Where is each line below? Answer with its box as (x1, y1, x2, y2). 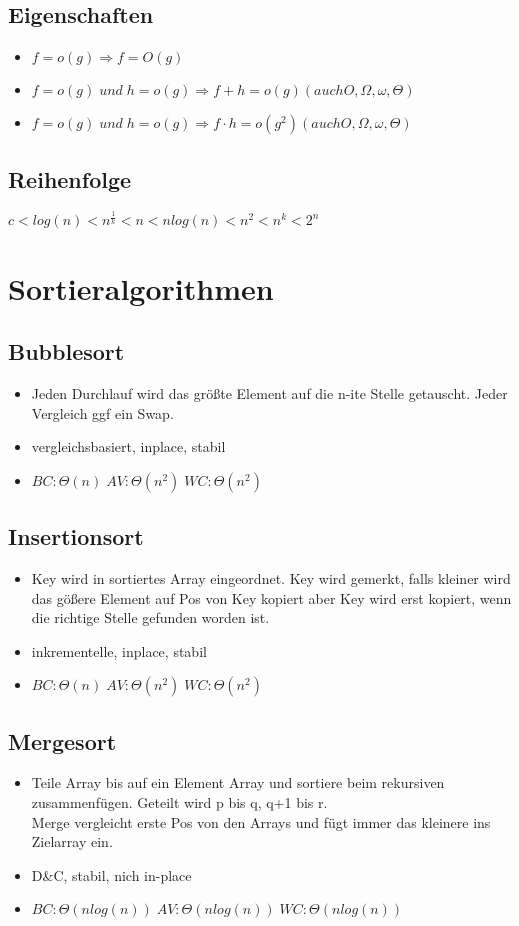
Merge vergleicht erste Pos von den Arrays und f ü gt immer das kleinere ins (31, 811, 491, 832)
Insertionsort (8, 521, 144, 552)
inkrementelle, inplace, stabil (31, 640, 207, 661)
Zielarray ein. (31, 831, 113, 852)
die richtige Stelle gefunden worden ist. (31, 607, 270, 628)
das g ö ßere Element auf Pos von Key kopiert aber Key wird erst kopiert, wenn (31, 587, 512, 608)
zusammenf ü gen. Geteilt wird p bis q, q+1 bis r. (31, 792, 328, 813)
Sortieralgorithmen (8, 267, 274, 308)
